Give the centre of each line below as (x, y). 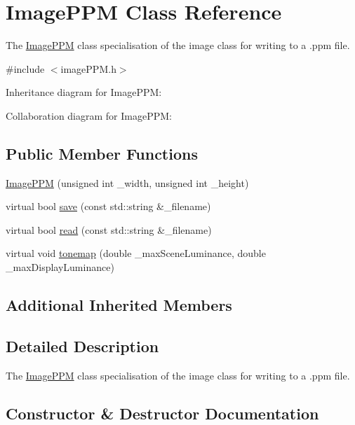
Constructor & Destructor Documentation (162, 413)
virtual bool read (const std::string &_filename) (109, 229)
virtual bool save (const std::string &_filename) (108, 206)
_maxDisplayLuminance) (60, 267)
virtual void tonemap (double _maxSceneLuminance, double (136, 253)
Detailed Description (82, 346)
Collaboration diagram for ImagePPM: (89, 115)
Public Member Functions (102, 153)
